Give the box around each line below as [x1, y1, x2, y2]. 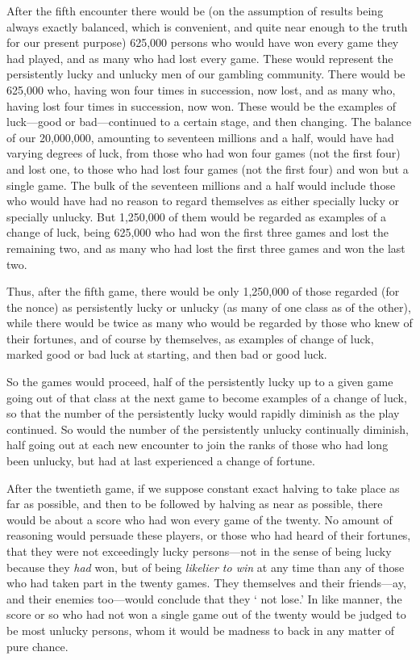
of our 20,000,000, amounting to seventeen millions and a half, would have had [6, 128, 394, 145]
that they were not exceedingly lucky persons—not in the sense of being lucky [6, 543, 392, 559]
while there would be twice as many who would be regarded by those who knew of [6, 314, 413, 331]
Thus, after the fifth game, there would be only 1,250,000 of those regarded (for [6, 283, 400, 300]
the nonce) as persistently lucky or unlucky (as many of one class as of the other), [6, 298, 411, 315]
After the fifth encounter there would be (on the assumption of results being [6, 2, 384, 19]
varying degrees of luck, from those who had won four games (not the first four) [6, 145, 401, 162]
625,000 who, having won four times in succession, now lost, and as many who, [6, 81, 396, 98]
